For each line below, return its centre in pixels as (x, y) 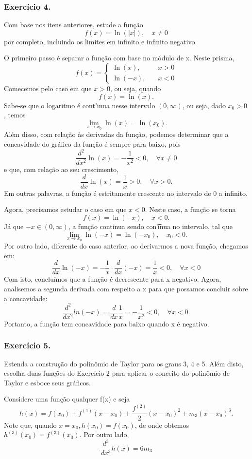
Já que (14, 226)
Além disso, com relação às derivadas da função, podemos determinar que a (116, 134)
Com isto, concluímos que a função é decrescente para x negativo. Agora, (113, 279)
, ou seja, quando (135, 88)
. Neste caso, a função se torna (190, 209)
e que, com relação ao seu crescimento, (61, 169)
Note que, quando (30, 425)
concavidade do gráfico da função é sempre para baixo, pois (92, 144)
